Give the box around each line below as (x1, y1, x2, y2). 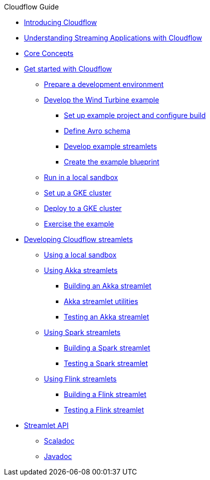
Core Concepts (24, 49, 74, 57)
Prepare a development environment (44, 80, 164, 88)
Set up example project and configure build (64, 111, 206, 119)
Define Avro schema (64, 126, 131, 135)
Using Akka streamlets (44, 266, 118, 274)
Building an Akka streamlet (64, 281, 152, 290)
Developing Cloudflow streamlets (24, 235, 133, 243)
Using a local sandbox (44, 250, 117, 259)
